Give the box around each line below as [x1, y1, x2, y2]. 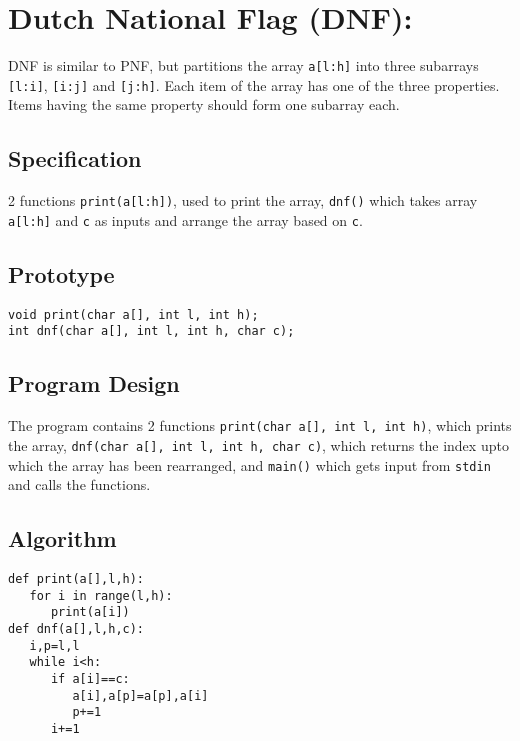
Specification [8, 143, 142, 174]
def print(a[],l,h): [8, 572, 145, 587]
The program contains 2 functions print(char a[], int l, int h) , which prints [8, 415, 512, 436]
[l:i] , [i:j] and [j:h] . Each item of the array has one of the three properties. [8, 74, 500, 95]
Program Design [8, 368, 180, 399]
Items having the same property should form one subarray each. [8, 94, 400, 115]
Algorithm [8, 523, 117, 554]
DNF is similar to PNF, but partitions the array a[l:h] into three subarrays [8, 55, 479, 76]
